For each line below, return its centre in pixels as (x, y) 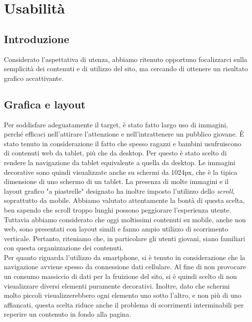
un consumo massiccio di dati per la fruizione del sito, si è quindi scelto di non (120, 276)
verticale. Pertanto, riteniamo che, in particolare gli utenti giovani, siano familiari (125, 238)
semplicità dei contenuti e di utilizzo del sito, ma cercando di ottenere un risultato (126, 69)
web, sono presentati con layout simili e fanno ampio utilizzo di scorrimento (116, 229)
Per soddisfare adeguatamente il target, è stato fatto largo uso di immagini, (116, 124)
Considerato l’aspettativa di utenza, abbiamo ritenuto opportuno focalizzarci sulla (126, 59)
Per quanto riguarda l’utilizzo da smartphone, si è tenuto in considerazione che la (125, 257)
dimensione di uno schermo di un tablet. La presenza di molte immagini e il (116, 181)
